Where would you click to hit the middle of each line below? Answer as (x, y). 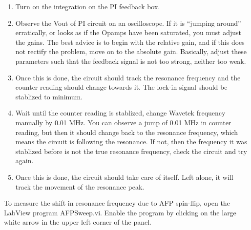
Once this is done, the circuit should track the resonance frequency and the (128, 77)
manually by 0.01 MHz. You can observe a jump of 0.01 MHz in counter (123, 122)
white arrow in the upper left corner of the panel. (78, 222)
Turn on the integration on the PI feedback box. (88, 6)
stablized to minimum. (49, 96)
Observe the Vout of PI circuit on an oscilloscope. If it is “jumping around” (128, 23)
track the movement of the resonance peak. (80, 186)
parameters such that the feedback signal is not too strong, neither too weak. (131, 61)
